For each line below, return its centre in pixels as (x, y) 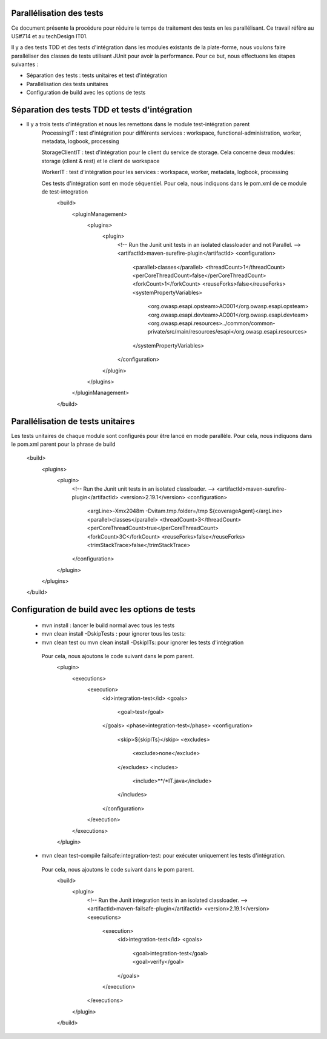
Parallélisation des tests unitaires (67, 84)
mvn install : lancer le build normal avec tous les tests (108, 625)
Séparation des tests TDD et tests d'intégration (102, 110)
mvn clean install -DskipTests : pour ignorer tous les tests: (114, 634)
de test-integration (65, 192)
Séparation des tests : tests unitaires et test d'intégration (97, 75)
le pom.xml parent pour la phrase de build (63, 444)
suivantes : (25, 64)
